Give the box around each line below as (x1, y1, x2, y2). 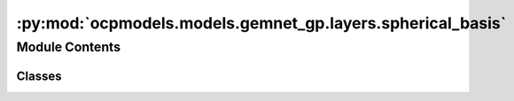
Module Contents (16, 39, 121, 55)
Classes (16, 68, 62, 83)
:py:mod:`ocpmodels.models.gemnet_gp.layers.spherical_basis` (16, 13, 507, 33)
